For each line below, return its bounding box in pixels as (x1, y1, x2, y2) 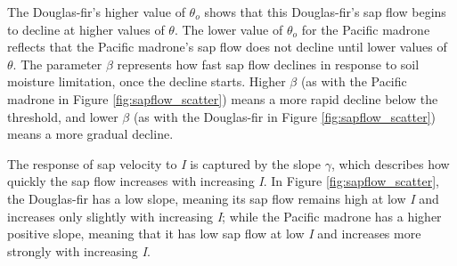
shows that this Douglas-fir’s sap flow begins (204, 3, 446, 20)
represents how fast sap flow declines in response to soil (117, 54, 420, 73)
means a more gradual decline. (7, 125, 174, 143)
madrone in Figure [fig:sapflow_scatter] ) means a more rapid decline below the (7, 89, 438, 108)
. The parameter (12, 54, 102, 73)
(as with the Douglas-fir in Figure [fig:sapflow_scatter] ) (133, 107, 437, 125)
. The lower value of (174, 20, 283, 38)
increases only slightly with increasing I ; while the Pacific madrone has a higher (7, 206, 442, 225)
